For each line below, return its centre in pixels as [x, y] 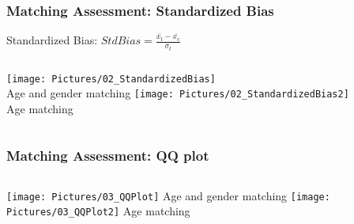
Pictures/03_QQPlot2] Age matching [98, 211]
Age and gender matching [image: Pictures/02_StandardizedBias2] [178, 93]
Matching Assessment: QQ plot [108, 155]
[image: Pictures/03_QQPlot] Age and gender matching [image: [168, 195]
